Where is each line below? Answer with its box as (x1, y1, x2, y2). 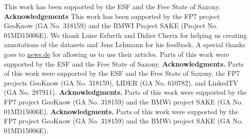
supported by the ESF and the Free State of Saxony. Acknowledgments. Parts (4, 58, 244, 69)
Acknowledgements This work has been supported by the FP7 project (4, 11, 220, 21)
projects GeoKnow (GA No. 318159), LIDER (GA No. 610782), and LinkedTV (4, 77, 238, 87)
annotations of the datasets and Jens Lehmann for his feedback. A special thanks (4, 39, 246, 50)
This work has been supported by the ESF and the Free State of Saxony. (4, 1, 220, 11)
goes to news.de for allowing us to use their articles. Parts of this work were (4, 49, 229, 59)
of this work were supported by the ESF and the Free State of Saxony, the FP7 (4, 68, 240, 78)
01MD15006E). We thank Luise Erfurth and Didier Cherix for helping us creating (4, 30, 247, 40)
